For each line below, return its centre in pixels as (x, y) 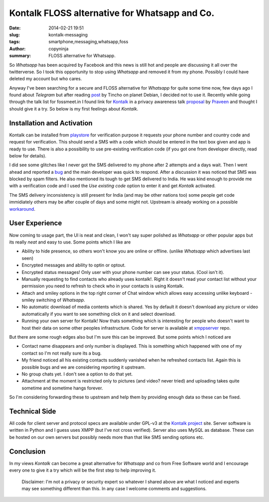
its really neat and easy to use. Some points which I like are (70, 242)
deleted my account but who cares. (46, 79)
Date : (15, 28)
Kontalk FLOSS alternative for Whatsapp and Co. (112, 13)
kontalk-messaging (68, 34)
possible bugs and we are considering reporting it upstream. (84, 367)
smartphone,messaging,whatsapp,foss (88, 42)
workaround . (22, 209)
